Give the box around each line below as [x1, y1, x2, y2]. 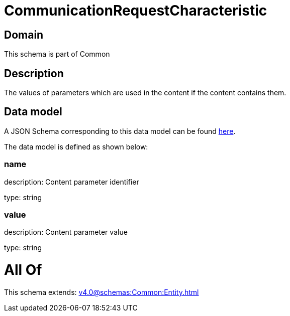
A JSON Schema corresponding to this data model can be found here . [4, 126, 236, 135]
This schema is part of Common [4, 50, 110, 59]
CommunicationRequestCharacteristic [4, 2, 267, 19]
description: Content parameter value [4, 228, 128, 237]
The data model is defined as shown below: [4, 142, 148, 151]
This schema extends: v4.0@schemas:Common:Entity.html [4, 287, 199, 296]
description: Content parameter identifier [4, 177, 139, 186]
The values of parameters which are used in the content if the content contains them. [4, 88, 286, 97]
